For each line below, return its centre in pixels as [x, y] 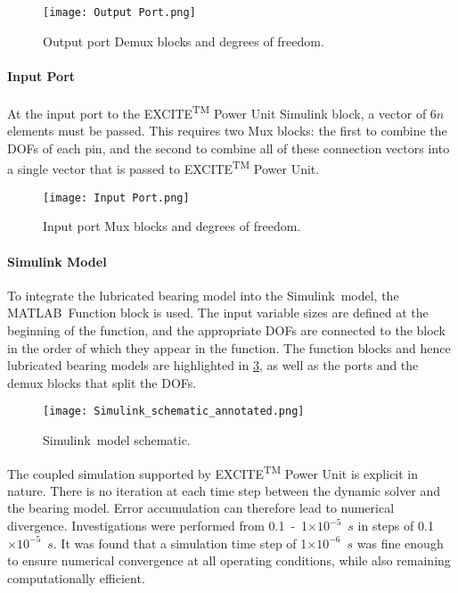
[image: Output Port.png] [119, 12]
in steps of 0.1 [396, 526]
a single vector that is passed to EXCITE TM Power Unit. [164, 168]
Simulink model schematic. [117, 440]
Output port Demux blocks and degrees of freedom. [184, 41]
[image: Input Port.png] [116, 198]
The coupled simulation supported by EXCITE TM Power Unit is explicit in [213, 472]
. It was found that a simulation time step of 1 [180, 543]
